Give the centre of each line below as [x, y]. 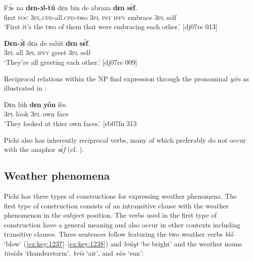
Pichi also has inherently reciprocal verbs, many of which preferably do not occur [125, 140]
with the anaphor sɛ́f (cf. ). [44, 149]
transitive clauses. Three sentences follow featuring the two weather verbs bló [119, 234]
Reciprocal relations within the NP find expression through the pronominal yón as [126, 78]
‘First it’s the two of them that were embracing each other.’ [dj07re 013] [111, 27]
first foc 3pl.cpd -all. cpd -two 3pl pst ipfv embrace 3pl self [90, 17]
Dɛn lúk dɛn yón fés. [36, 104]
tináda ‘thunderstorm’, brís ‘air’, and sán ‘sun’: [74, 253]
